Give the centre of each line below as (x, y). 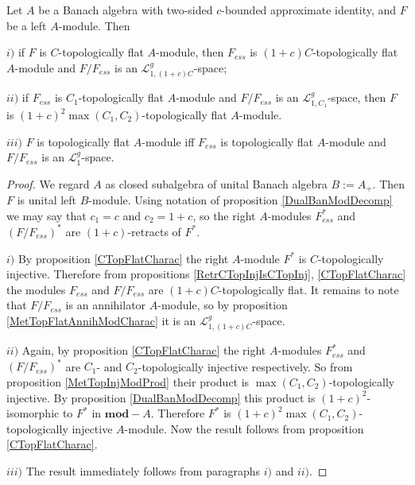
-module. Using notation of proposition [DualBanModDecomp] (240, 200)
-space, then (357, 97)
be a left (27, 25)
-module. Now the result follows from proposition (244, 428)
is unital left (47, 200)
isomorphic (33, 413)
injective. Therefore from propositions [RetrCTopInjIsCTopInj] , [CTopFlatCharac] (206, 274)
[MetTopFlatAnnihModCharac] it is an (101, 320)
